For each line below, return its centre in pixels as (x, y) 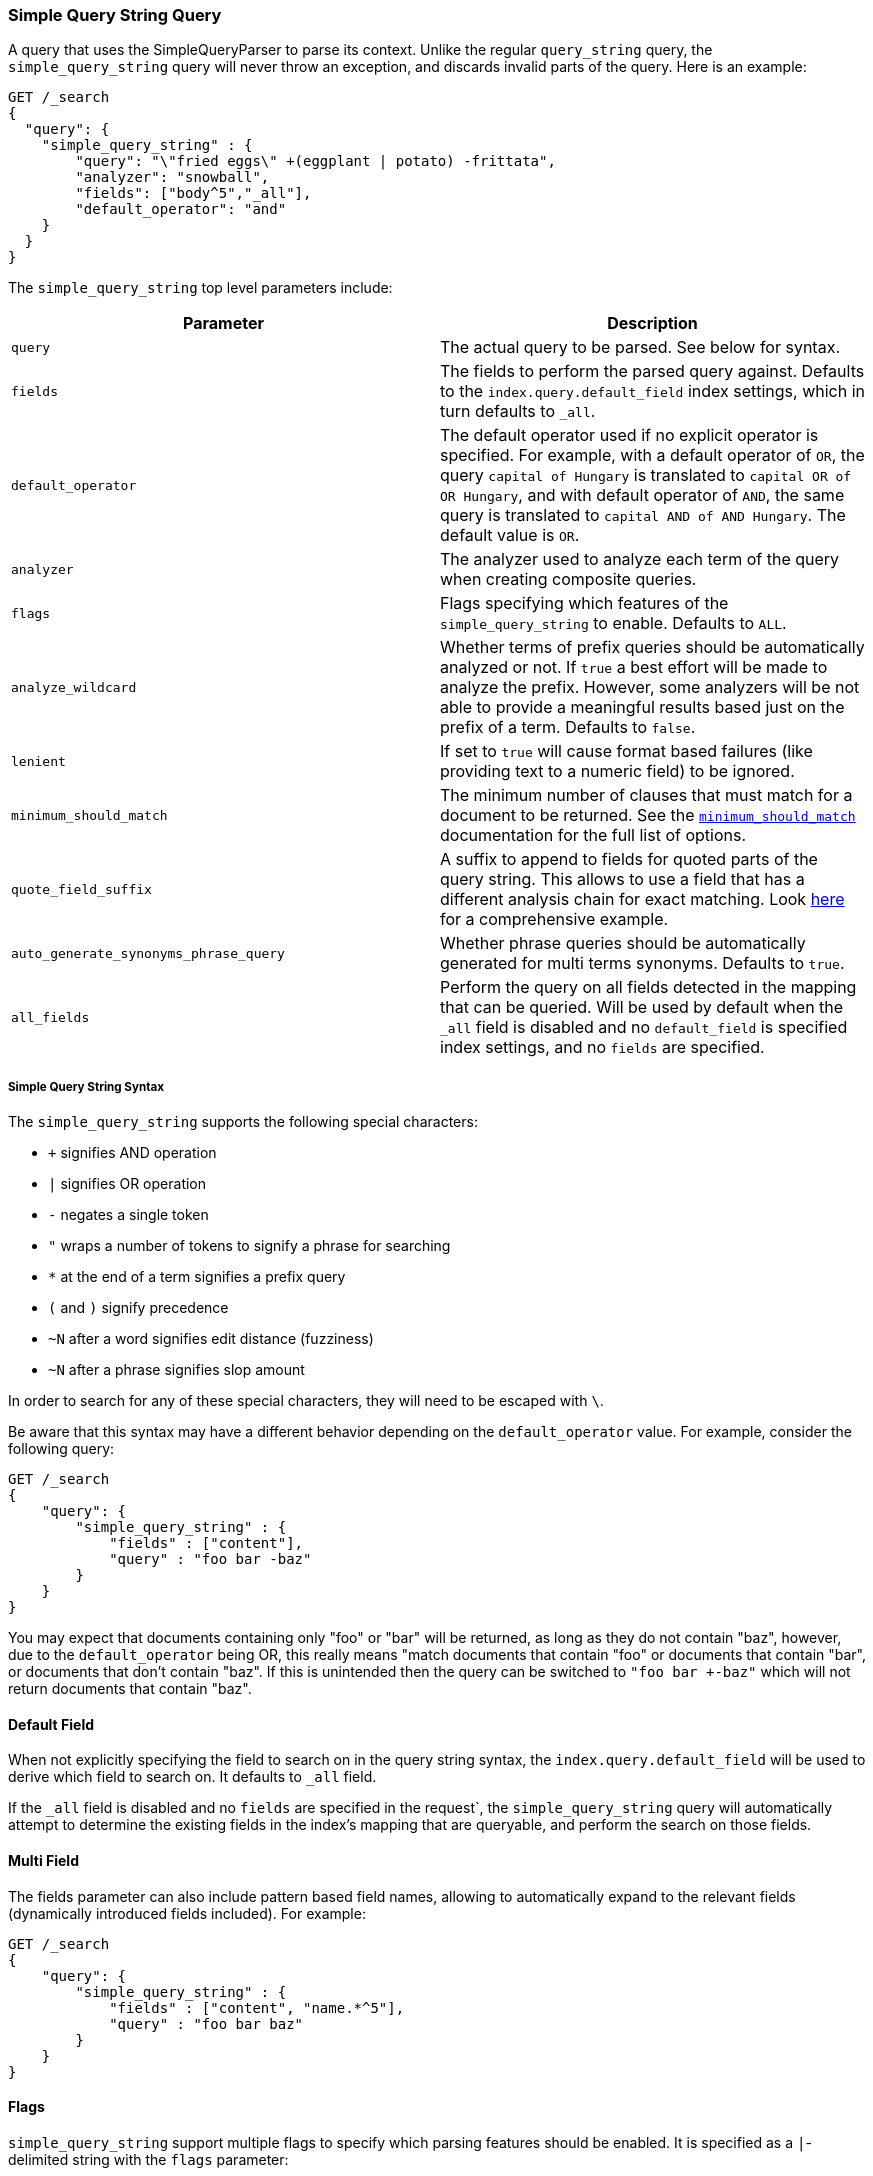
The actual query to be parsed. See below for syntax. (640, 347)
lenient (38, 761)
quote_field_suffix (81, 889)
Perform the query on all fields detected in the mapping (648, 987)
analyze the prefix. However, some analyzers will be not (650, 687)
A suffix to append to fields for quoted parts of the (629, 859)
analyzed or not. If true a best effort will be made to (634, 667)
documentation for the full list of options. (593, 835)
